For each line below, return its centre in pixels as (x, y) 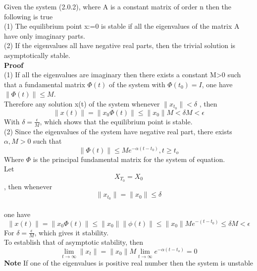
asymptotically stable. (37, 55)
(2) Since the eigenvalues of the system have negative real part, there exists (118, 131)
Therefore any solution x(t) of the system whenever (82, 103)
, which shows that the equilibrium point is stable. (116, 121)
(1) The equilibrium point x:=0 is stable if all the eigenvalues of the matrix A (122, 26)
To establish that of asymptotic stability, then (74, 242)
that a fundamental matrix (45, 84)
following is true (28, 16)
